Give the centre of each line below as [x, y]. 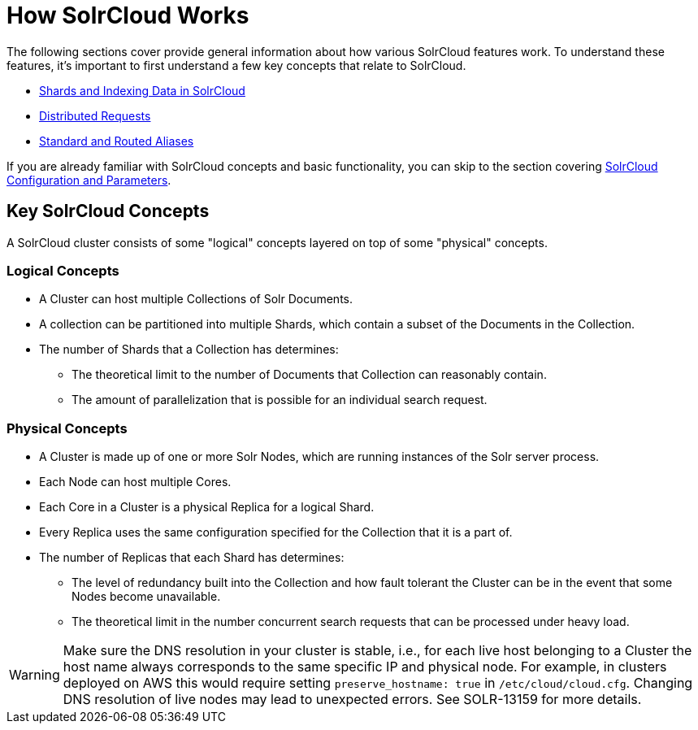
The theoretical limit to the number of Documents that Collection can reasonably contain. [309, 375]
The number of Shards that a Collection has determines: [189, 350]
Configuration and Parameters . [89, 180]
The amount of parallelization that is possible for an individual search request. [280, 400]
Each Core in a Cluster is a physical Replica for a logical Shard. [207, 507]
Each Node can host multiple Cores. [135, 482]
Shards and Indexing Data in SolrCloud [142, 90]
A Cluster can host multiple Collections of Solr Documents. [196, 299]
